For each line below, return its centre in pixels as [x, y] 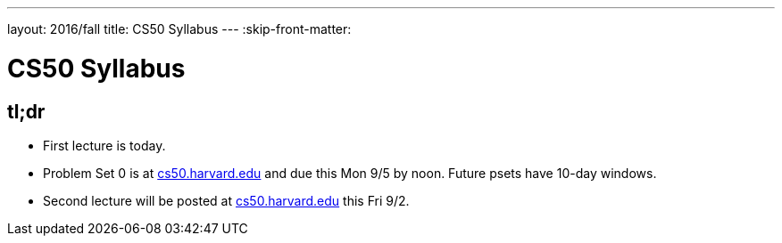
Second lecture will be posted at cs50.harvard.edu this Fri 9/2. [226, 200]
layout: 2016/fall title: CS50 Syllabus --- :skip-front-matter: [179, 29]
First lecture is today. [104, 145]
